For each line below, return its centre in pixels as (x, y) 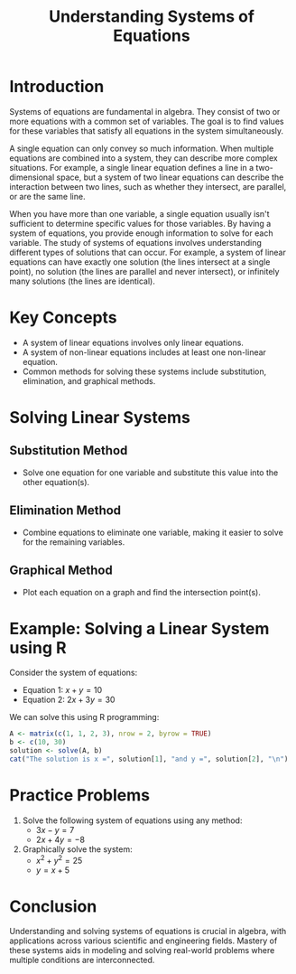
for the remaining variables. (74, 542)
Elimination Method (65, 511)
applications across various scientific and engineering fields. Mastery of (143, 941)
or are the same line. (47, 196)
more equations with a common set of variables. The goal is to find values (147, 121)
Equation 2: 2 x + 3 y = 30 (69, 700)
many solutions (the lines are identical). (82, 281)
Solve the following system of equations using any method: (132, 820)
